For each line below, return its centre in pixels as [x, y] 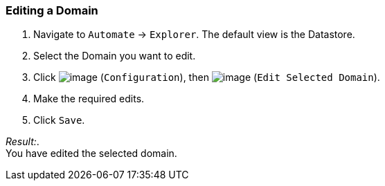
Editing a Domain [52, 10]
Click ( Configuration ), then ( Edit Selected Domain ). [207, 77]
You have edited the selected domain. [91, 154]
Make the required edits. [89, 99]
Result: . [23, 142]
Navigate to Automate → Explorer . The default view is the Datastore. [194, 35]
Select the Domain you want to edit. [115, 56]
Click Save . [59, 120]
